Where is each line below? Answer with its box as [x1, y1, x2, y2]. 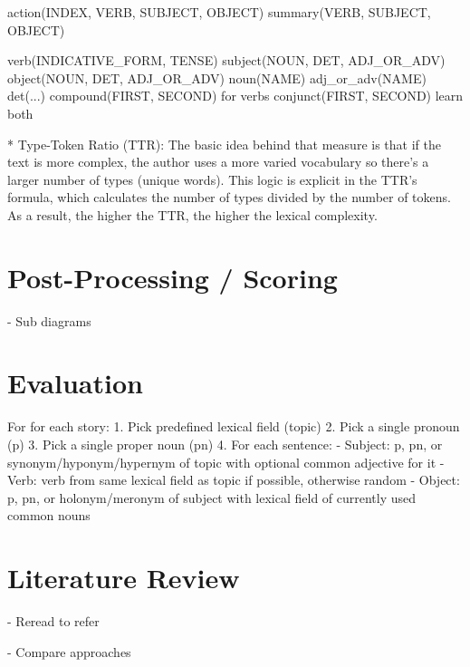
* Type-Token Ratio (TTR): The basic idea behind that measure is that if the [7, 134, 441, 153]
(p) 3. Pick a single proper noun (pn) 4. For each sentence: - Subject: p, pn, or [7, 434, 443, 453]
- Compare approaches [7, 642, 131, 661]
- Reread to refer [7, 612, 100, 631]
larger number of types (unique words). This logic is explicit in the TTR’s [7, 169, 417, 188]
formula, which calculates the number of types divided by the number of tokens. [7, 188, 451, 207]
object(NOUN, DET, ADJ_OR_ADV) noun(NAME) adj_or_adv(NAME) [7, 68, 427, 87]
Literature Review [7, 559, 240, 596]
